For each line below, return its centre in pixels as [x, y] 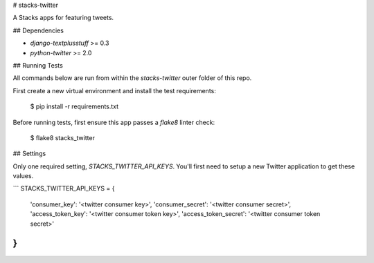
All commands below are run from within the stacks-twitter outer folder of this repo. [132, 78]
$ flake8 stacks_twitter [62, 137]
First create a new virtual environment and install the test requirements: [114, 90]
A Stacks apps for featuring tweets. [63, 18]
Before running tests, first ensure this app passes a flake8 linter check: [114, 122]
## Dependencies [38, 30]
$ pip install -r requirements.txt [74, 106]
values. [23, 176]
